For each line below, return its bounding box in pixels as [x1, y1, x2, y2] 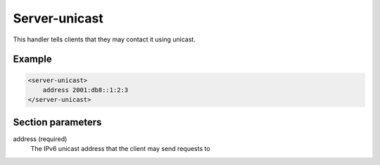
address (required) [13, 134, 68, 143]
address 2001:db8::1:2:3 [42, 86, 129, 94]
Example [13, 53, 52, 65]
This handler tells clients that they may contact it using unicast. [13, 35, 196, 44]
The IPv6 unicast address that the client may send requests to [30, 145, 210, 153]
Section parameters [13, 116, 102, 128]
